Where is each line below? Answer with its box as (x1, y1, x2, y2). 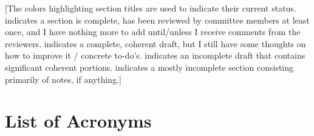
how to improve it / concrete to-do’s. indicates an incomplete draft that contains (5, 49, 305, 62)
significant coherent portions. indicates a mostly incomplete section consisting (5, 60, 294, 73)
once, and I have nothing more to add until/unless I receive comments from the (5, 25, 301, 38)
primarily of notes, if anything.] (5, 73, 121, 85)
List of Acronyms (5, 108, 152, 133)
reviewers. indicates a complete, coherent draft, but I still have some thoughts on (5, 37, 306, 50)
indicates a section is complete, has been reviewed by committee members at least (5, 13, 310, 26)
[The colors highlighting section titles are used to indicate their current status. (5, 2, 296, 14)
